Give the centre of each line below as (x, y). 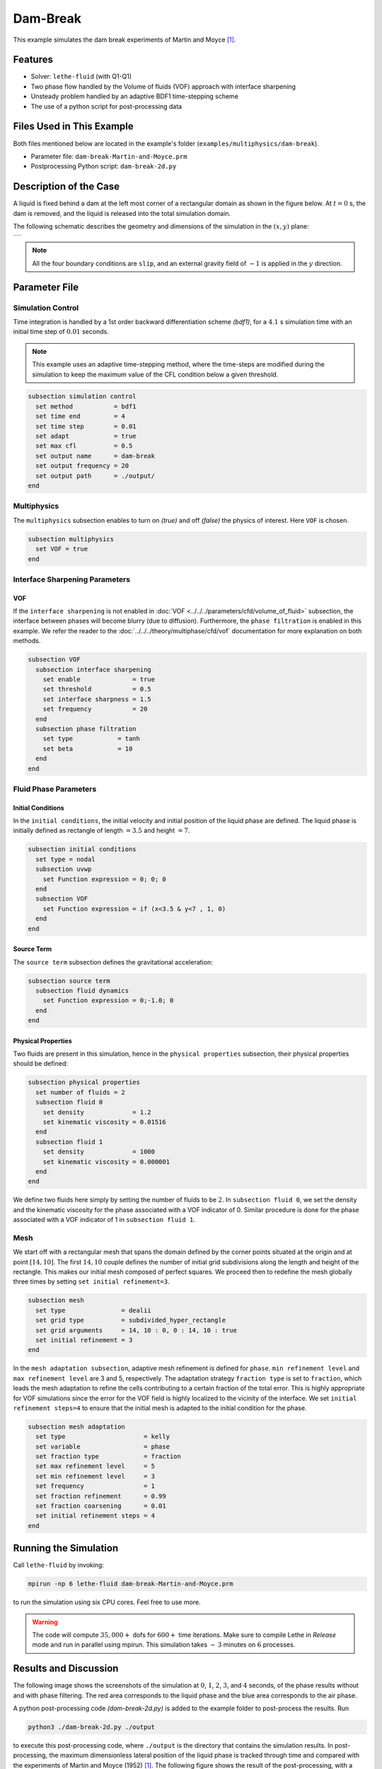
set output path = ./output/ (95, 476)
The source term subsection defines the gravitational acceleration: (113, 962)
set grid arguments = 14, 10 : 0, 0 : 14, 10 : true (136, 1330)
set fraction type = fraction (109, 1457)
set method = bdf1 (86, 406)
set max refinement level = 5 (95, 1466)
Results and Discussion (66, 1669)
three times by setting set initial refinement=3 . (91, 1281)
